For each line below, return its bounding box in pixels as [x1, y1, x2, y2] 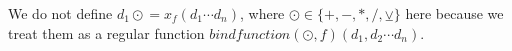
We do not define [8, 3, 113, 23]
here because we [405, 3, 504, 23]
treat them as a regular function [8, 22, 205, 43]
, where [239, 3, 285, 23]
